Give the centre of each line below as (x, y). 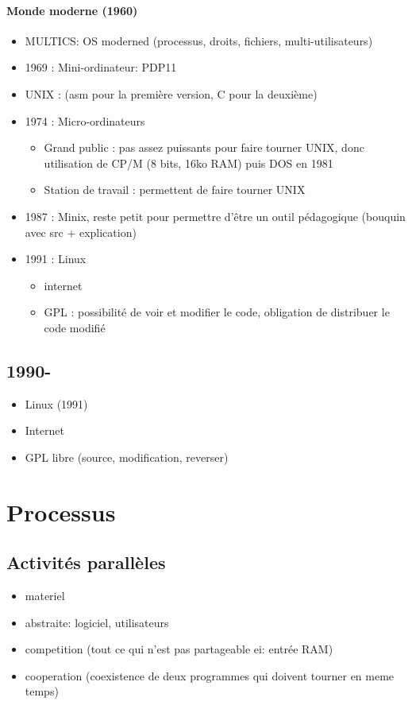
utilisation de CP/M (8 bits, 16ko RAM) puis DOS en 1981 (189, 163)
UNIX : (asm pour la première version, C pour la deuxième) (171, 93)
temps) (42, 691)
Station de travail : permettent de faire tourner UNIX (175, 190)
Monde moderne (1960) (72, 10)
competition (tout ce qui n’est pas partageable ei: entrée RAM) (179, 649)
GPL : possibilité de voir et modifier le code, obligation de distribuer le (217, 312)
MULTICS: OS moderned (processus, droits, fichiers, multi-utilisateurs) (199, 40)
